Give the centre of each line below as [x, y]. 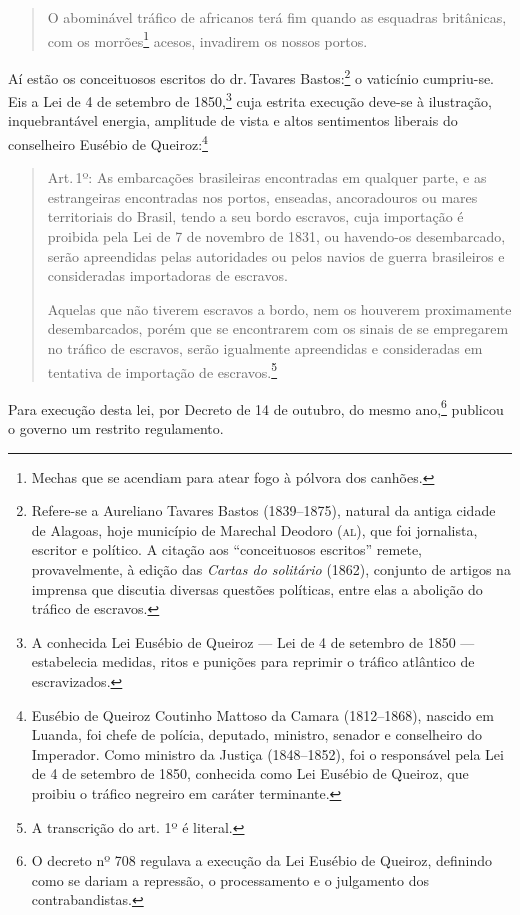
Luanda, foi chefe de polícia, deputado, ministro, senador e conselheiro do [256, 734]
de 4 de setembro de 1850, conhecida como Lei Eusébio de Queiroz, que [250, 773]
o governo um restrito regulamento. [116, 428]
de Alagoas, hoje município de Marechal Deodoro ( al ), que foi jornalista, [254, 529]
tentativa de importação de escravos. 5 [162, 370]
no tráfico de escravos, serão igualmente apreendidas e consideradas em [265, 347]
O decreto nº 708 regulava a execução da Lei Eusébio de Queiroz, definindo [262, 860]
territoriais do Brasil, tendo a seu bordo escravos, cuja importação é [255, 216]
